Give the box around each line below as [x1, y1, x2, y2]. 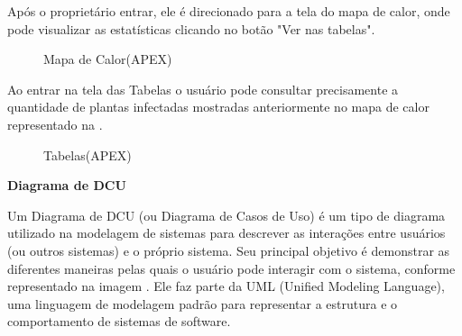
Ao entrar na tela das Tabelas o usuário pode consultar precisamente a [7, 79, 399, 98]
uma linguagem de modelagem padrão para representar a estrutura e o [7, 294, 398, 313]
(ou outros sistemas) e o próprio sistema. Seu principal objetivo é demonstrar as [7, 241, 450, 259]
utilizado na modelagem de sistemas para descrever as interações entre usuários [7, 223, 446, 242]
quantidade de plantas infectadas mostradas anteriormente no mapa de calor [7, 97, 430, 116]
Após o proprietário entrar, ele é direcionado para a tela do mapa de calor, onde [7, 2, 450, 20]
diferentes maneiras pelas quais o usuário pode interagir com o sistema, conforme [7, 259, 456, 277]
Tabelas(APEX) [43, 145, 132, 164]
